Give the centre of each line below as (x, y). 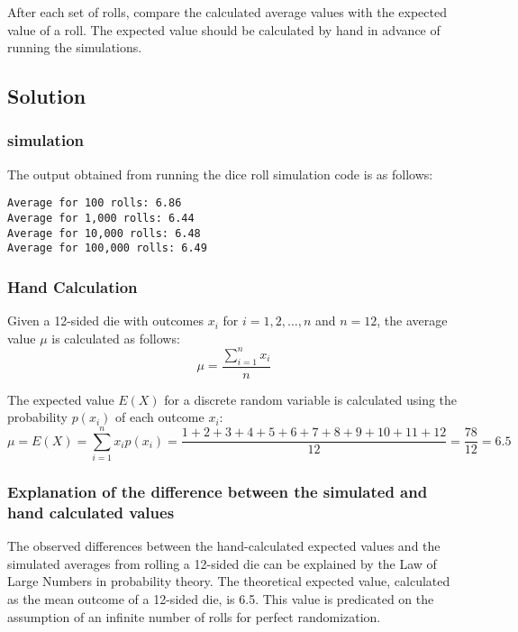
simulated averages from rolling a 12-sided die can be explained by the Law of (222, 563)
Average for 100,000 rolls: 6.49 (107, 248)
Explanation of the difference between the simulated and (218, 491)
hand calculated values (91, 512)
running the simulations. (75, 47)
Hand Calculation (73, 286)
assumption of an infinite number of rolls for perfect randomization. (194, 616)
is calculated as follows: (116, 338)
